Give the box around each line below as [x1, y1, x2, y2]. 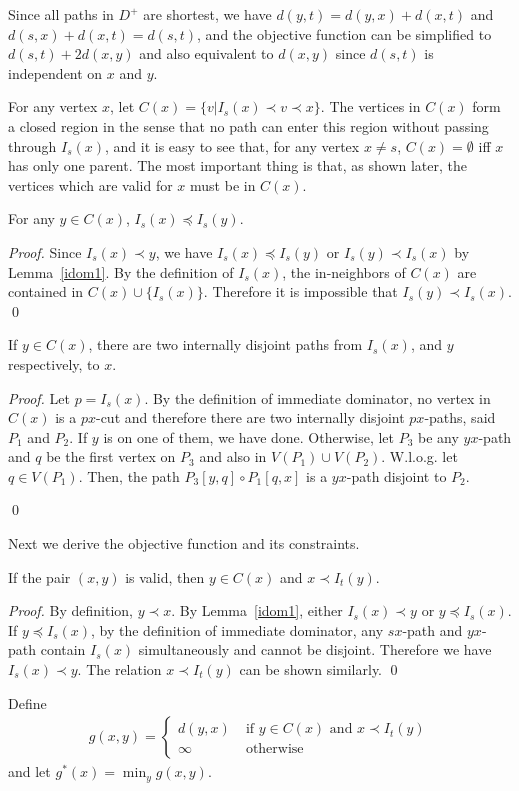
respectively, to [8, 353, 100, 374]
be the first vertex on [46, 446, 176, 467]
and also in [199, 446, 267, 467]
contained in [8, 281, 84, 302]
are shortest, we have [143, 4, 272, 24]
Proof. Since [8, 241, 82, 262]
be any [418, 426, 459, 447]
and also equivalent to [139, 43, 274, 64]
